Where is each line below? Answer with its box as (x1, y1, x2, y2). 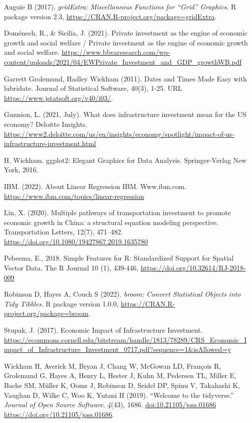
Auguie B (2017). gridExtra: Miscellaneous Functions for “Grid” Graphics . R (4, 1, 236, 11)
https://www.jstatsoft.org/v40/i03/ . (4, 92, 113, 103)
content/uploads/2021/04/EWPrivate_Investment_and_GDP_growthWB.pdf (4, 56, 242, 67)
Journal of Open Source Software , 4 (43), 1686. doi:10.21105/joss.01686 (4, 399, 216, 410)
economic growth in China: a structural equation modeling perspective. (4, 217, 219, 227)
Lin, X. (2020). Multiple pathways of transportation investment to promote (4, 207, 231, 218)
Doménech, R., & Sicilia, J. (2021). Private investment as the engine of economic (4, 28, 248, 38)
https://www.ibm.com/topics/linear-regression (4, 191, 144, 201)
